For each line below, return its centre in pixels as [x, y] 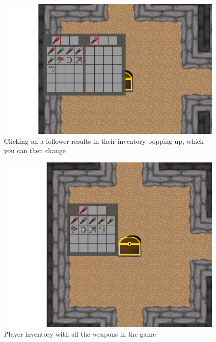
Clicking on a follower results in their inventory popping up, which [104, 141]
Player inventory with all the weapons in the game [80, 333]
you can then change [35, 150]
